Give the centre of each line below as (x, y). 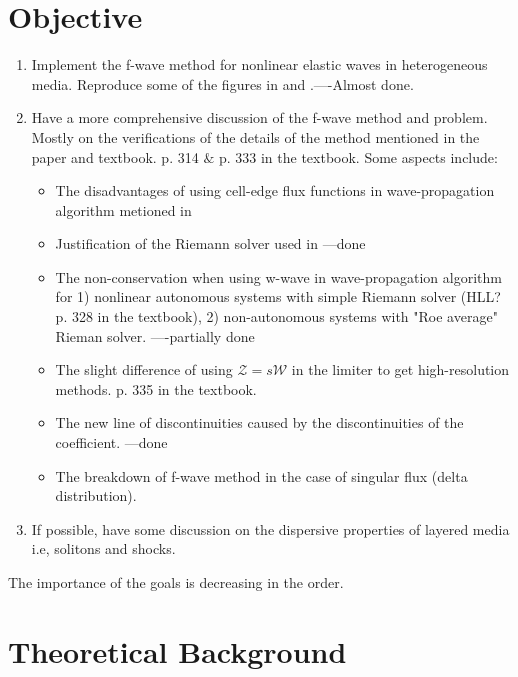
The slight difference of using (144, 369)
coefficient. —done (111, 442)
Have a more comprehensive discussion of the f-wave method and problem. (259, 117)
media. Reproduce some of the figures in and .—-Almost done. (222, 83)
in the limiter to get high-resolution (400, 369)
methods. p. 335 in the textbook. (156, 388)
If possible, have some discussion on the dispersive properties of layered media (270, 528)
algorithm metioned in (123, 209)
